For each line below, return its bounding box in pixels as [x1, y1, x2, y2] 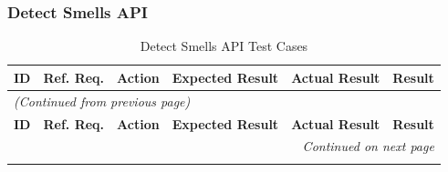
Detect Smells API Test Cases [140, 36, 308, 56]
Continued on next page [302, 137, 434, 156]
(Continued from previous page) [14, 91, 191, 110]
